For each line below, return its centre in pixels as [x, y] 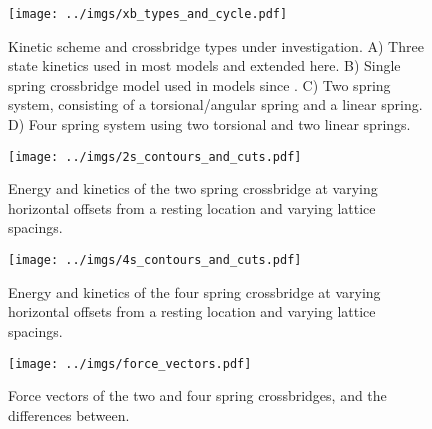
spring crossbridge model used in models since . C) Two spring [199, 84]
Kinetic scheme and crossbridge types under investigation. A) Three [216, 45]
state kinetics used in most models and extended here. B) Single [204, 65]
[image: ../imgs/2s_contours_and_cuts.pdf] [155, 156]
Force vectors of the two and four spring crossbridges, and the [197, 395]
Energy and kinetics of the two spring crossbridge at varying [193, 188]
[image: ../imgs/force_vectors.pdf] [130, 363]
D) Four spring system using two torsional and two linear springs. [209, 124]
